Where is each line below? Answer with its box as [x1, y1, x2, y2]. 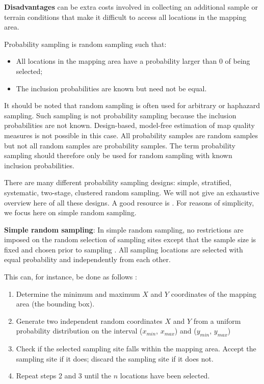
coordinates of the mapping [171, 288, 257, 299]
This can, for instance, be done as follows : [4, 271, 137, 282]
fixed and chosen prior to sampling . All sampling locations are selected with [4, 244, 243, 254]
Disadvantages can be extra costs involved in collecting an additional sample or [4, 2, 258, 12]
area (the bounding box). [16, 298, 95, 309]
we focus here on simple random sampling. [4, 207, 137, 218]
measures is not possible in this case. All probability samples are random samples [4, 130, 258, 140]
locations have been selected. [120, 370, 210, 381]
